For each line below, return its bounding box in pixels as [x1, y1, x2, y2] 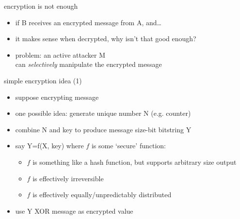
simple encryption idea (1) [4, 75, 82, 85]
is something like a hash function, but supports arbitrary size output [32, 156, 237, 167]
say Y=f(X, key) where [15, 141, 84, 151]
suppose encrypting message [15, 92, 99, 102]
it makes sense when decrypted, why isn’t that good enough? [15, 33, 196, 44]
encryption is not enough [4, 1, 78, 11]
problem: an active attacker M [15, 49, 105, 60]
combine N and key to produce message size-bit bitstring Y [15, 124, 192, 134]
